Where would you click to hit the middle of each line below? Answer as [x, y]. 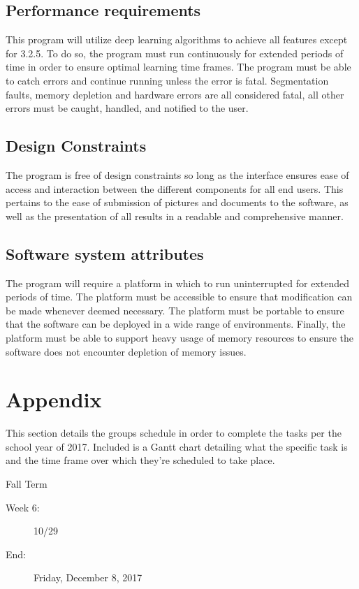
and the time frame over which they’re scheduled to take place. [140, 460]
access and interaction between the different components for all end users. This [175, 188]
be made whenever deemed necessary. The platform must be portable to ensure [175, 310]
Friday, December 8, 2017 [88, 577]
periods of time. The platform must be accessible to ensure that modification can [179, 297]
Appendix [54, 399]
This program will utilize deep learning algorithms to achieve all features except [177, 39]
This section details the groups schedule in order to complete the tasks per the [174, 433]
